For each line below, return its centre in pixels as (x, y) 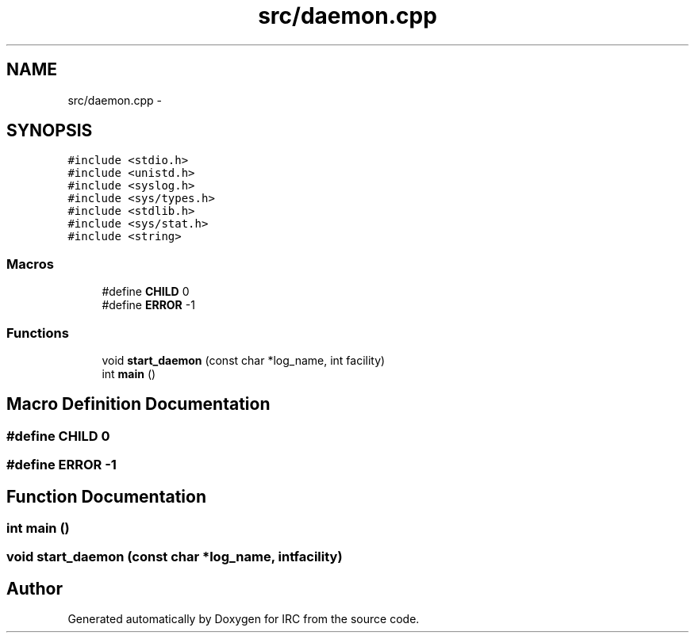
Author (35, 588)
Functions (38, 333)
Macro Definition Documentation (138, 404)
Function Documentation (106, 496)
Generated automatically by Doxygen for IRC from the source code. (244, 619)
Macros (30, 264)
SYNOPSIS (50, 131)
